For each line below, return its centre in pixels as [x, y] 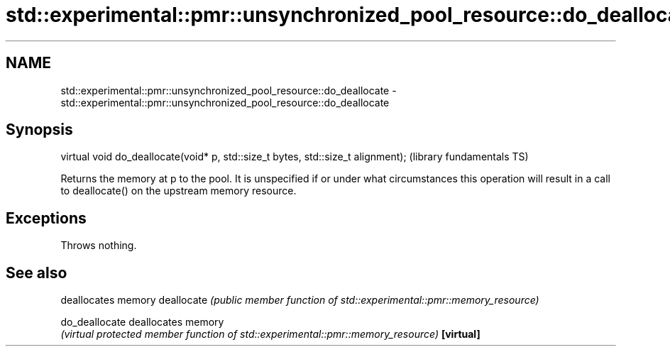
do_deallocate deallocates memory [142, 322]
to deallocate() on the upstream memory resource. [179, 191]
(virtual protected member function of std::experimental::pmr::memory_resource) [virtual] [270, 334]
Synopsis [39, 130]
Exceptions [46, 218]
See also [37, 273]
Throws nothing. [99, 246]
